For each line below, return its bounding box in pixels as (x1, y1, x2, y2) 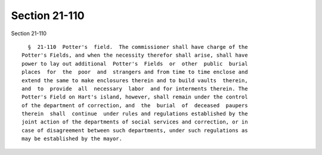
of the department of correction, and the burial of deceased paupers (21, 102, 248, 108)
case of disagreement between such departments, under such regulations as (21, 127, 248, 134)
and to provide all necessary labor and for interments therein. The (21, 85, 248, 92)
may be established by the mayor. (21, 135, 122, 142)
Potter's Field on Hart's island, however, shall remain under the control (21, 94, 248, 101)
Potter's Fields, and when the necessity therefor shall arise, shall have (21, 52, 248, 59)
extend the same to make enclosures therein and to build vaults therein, (21, 77, 248, 83)
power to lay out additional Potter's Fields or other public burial (21, 60, 248, 67)
